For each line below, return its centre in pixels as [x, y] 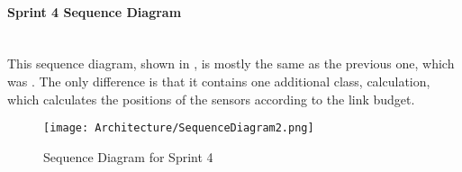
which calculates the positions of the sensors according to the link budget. [211, 99]
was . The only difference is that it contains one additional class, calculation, [219, 81]
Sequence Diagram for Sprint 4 [128, 156]
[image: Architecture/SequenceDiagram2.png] [179, 128]
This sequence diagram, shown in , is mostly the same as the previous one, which [231, 63]
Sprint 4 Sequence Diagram [95, 11]
